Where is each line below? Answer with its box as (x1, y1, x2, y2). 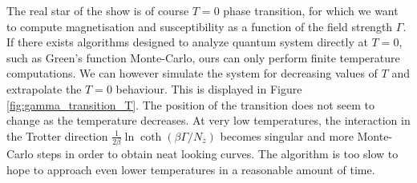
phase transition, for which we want (223, 2, 399, 18)
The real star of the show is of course (6, 2, 189, 18)
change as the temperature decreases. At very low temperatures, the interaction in (6, 112, 411, 129)
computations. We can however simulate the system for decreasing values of (6, 65, 378, 82)
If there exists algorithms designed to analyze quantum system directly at (6, 34, 368, 50)
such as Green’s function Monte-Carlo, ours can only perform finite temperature (6, 49, 400, 66)
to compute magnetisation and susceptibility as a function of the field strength (6, 18, 393, 34)
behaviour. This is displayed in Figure (115, 80, 302, 97)
